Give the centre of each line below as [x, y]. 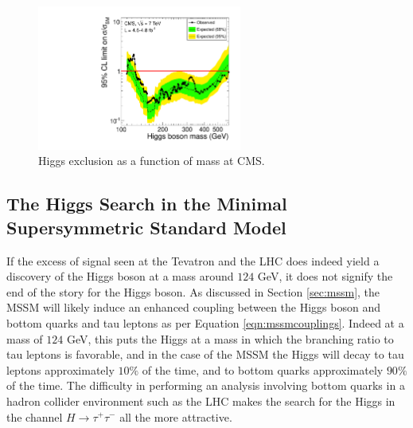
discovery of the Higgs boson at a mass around [120, 276]
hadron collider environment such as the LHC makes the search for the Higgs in [201, 401]
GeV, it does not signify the [325, 276]
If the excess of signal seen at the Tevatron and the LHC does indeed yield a [193, 260]
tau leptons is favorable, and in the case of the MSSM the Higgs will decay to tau [205, 354]
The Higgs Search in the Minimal [147, 204]
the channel [35, 416]
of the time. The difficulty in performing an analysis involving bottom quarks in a [206, 385]
